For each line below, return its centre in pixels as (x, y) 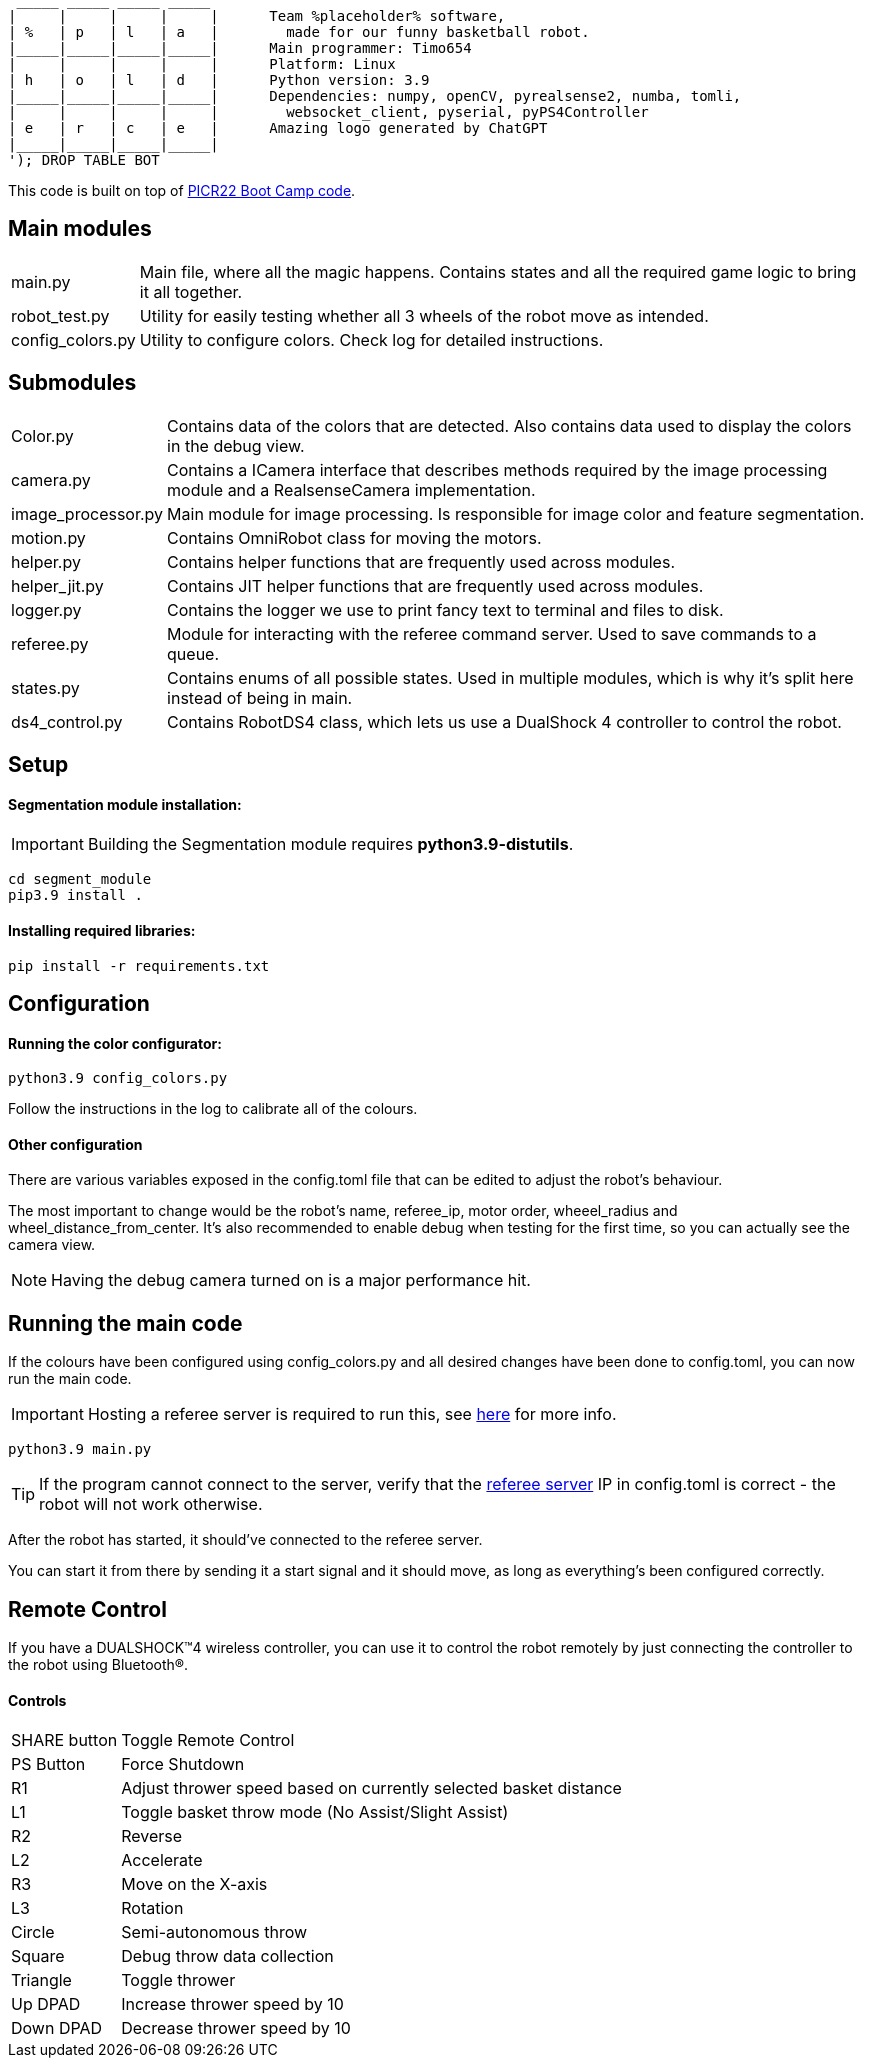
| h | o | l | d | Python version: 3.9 (219, 80)
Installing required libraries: (102, 930)
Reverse (152, 1836)
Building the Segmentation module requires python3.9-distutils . (330, 844)
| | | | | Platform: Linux (202, 64)
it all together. (191, 291)
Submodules (72, 383)
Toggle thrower (178, 1980)
